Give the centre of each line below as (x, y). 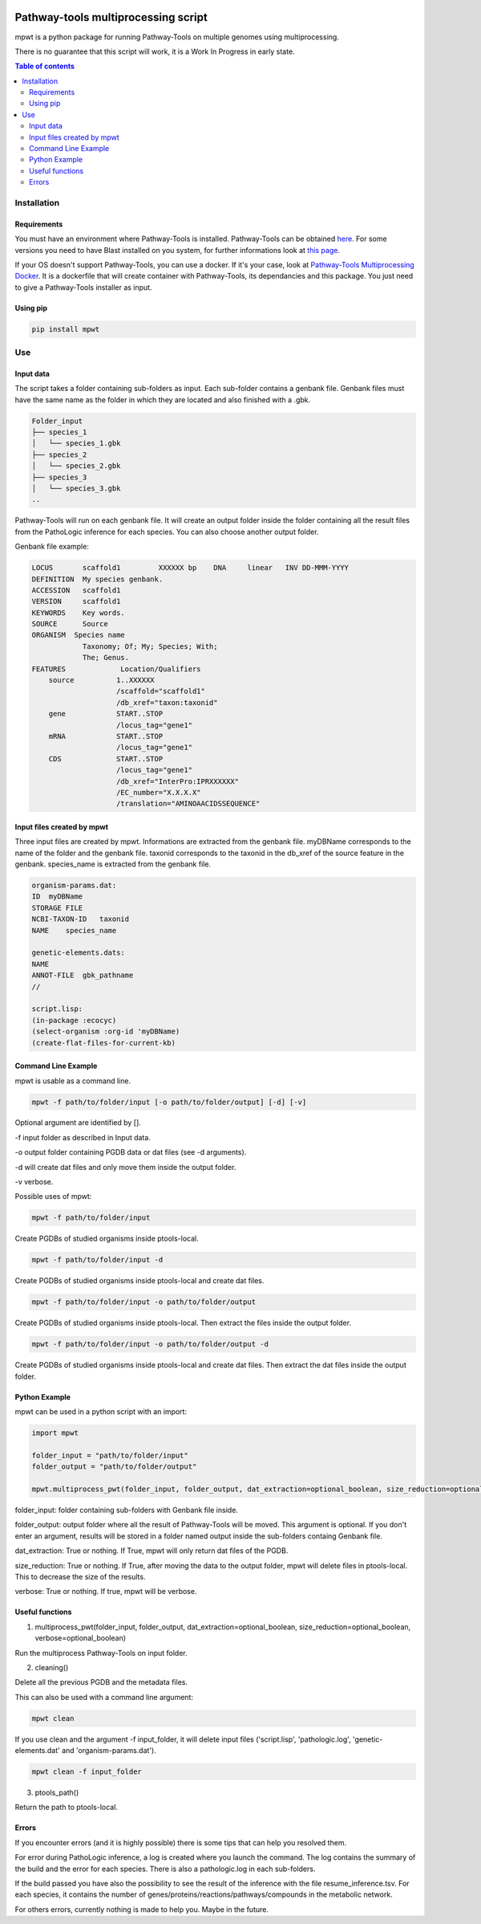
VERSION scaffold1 (76, 601)
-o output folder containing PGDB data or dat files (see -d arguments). (131, 1152)
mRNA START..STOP (106, 736)
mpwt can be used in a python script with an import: (101, 1412)
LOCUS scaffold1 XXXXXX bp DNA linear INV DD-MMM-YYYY (190, 568)
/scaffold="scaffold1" (161, 691)
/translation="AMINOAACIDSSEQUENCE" (188, 804)
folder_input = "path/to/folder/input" (110, 1455)
